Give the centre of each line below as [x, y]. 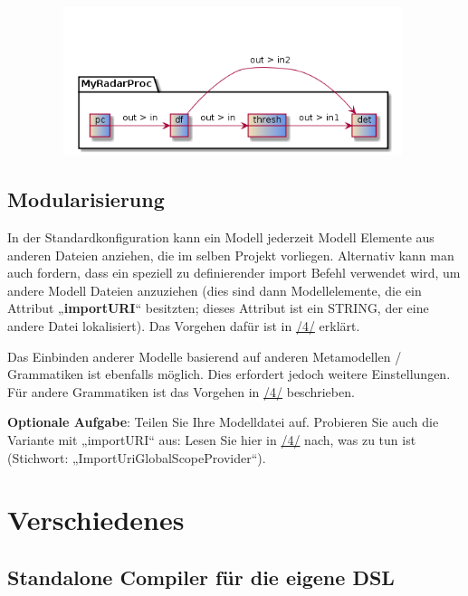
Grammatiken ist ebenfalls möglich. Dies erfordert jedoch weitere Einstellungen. [229, 374]
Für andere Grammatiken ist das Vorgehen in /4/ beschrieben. [181, 391]
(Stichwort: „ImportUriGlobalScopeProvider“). [137, 457]
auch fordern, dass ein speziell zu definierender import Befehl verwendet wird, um [234, 273]
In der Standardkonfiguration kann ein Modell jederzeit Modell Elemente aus [221, 237]
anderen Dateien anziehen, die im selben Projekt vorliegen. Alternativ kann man [231, 255]
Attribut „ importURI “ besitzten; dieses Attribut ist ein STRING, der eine [218, 308]
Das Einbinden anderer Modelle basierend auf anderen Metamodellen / [205, 356]
